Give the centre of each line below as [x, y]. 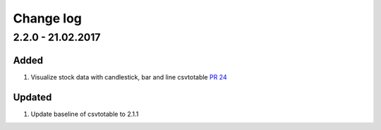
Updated [32, 97]
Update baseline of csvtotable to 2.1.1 [85, 114]
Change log [48, 18]
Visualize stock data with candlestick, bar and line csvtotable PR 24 [129, 77]
